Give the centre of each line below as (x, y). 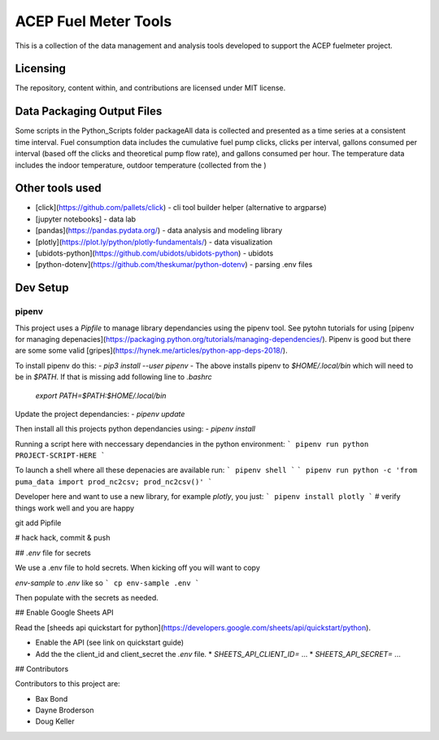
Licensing (41, 69)
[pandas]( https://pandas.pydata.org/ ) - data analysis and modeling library (159, 230)
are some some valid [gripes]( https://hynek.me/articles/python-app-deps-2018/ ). (151, 351)
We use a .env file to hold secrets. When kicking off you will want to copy (137, 568)
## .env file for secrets (53, 553)
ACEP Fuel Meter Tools (93, 21)
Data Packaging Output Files (89, 111)
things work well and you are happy (74, 508)
